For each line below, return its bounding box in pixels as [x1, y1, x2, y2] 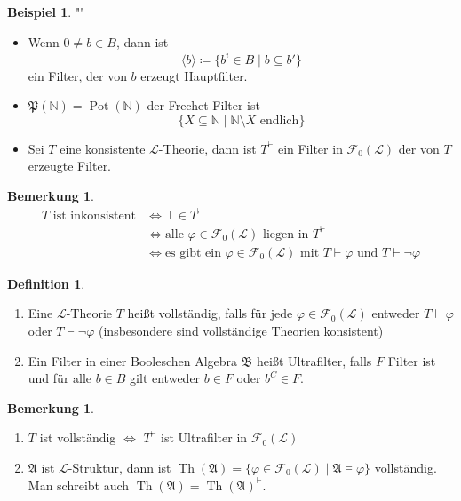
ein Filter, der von [28, 66, 127, 84]
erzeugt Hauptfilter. [140, 66, 248, 84]
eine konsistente [60, 139, 146, 157]
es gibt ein [164, 246, 221, 259]
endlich [259, 114, 299, 127]
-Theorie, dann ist [158, 139, 257, 157]
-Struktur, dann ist [68, 457, 171, 476]
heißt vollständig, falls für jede [127, 304, 293, 322]
